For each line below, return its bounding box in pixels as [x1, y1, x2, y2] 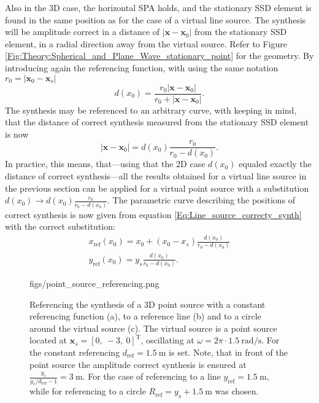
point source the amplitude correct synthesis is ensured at [29, 358, 247, 370]
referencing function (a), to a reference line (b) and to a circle [29, 310, 261, 323]
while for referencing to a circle [29, 385, 146, 397]
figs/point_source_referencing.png [29, 277, 159, 290]
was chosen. [215, 385, 259, 397]
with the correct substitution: [5, 220, 115, 233]
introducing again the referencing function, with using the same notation [5, 61, 279, 74]
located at [29, 334, 67, 346]
